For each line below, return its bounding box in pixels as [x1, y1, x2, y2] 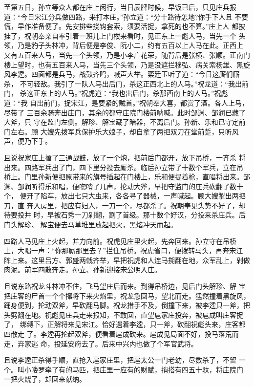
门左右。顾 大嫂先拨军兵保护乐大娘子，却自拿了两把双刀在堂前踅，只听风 [4, 126, 239, 136]
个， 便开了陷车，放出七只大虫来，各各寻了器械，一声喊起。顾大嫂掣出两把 [4, 191, 246, 201]
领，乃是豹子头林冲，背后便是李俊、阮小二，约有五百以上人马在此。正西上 [4, 40, 243, 50]
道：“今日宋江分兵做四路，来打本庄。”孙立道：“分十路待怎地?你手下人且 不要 [4, 11, 249, 21]
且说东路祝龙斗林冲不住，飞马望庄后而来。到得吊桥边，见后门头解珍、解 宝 [4, 281, 246, 291]
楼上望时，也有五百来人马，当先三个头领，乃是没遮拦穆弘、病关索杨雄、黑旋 [4, 59, 250, 69]
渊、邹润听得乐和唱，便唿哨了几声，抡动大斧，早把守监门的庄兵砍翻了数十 [4, 181, 243, 191]
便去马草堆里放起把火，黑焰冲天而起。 [54, 219, 177, 230]
